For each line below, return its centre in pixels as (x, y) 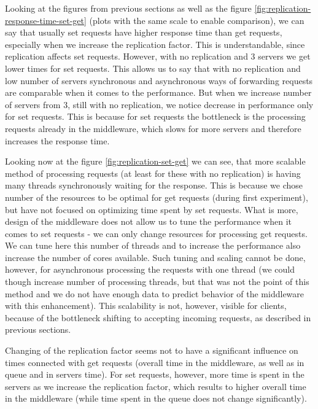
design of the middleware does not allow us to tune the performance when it (148, 221)
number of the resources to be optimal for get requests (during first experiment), (157, 197)
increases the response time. (57, 140)
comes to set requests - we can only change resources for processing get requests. (156, 233)
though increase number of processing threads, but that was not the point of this (157, 282)
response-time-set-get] (46, 20)
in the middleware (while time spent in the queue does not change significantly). (156, 398)
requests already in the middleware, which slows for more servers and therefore (153, 128)
